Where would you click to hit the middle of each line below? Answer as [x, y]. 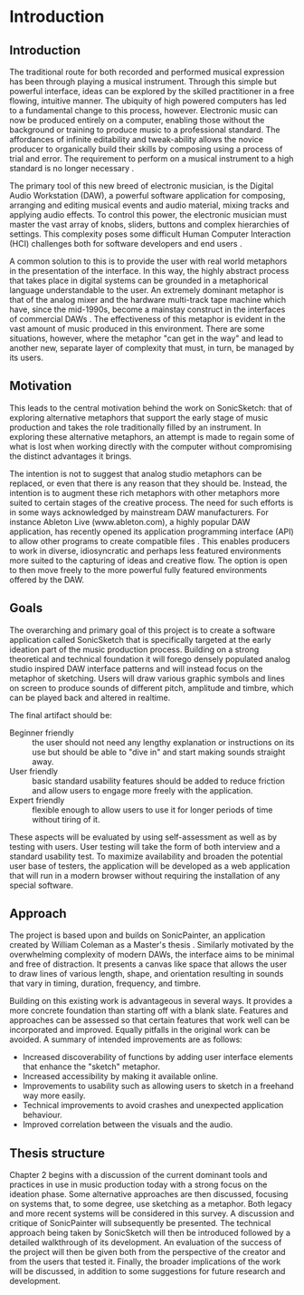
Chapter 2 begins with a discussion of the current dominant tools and [138, 1175]
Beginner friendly [42, 733]
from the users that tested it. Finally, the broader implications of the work [145, 1261]
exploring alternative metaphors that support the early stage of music [139, 417]
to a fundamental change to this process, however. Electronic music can [144, 110]
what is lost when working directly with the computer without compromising [151, 446]
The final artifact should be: [61, 715]
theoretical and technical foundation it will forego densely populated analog [150, 658]
